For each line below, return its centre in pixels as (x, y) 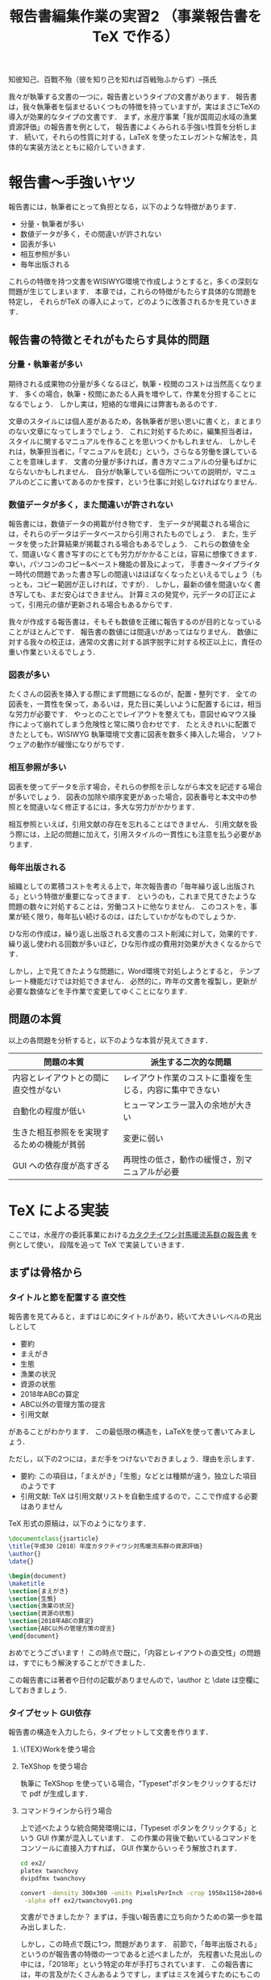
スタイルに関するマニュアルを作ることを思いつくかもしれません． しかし (129, 441)
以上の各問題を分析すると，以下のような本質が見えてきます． (110, 1040)
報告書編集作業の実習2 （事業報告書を (135, 17)
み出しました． (45, 1927)
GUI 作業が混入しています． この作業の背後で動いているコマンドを (146, 1838)
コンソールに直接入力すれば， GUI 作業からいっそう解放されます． (131, 1848)
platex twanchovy (49, 1871)
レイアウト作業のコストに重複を (183, 1078)
